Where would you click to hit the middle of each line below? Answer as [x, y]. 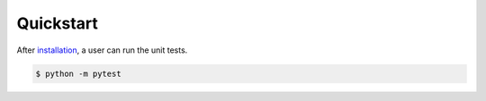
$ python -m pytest [78, 73]
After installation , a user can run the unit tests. [102, 50]
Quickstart [58, 23]
